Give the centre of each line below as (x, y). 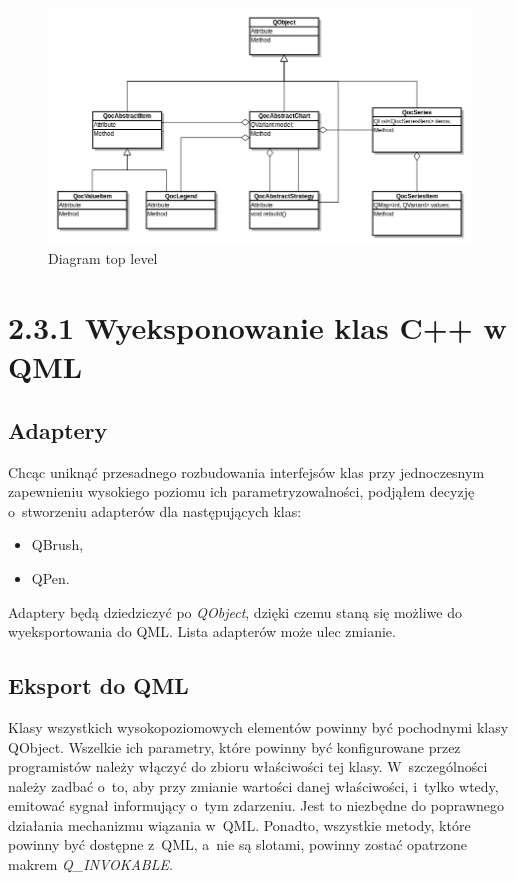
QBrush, (57, 544)
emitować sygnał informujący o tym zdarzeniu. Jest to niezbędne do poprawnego (256, 805)
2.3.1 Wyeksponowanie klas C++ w (257, 326)
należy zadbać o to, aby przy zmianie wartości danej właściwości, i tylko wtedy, (253, 785)
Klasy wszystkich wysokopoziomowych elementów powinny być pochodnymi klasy (258, 726)
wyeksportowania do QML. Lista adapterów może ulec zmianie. (202, 631)
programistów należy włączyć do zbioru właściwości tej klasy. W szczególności (248, 766)
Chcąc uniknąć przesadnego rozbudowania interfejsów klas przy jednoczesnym (246, 471)
